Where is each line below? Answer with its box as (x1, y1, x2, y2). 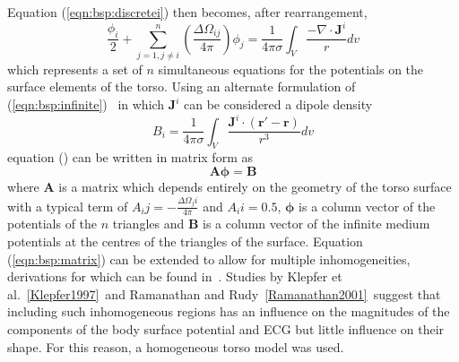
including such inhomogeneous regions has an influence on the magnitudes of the (7, 302, 450, 321)
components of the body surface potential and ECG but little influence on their (7, 319, 445, 338)
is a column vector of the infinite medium (203, 214, 430, 233)
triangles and (112, 214, 185, 233)
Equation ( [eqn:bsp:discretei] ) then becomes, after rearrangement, (7, 3, 368, 21)
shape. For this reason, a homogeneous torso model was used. (7, 337, 344, 356)
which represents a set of (7, 59, 143, 78)
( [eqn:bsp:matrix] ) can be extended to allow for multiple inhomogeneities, (7, 249, 411, 268)
